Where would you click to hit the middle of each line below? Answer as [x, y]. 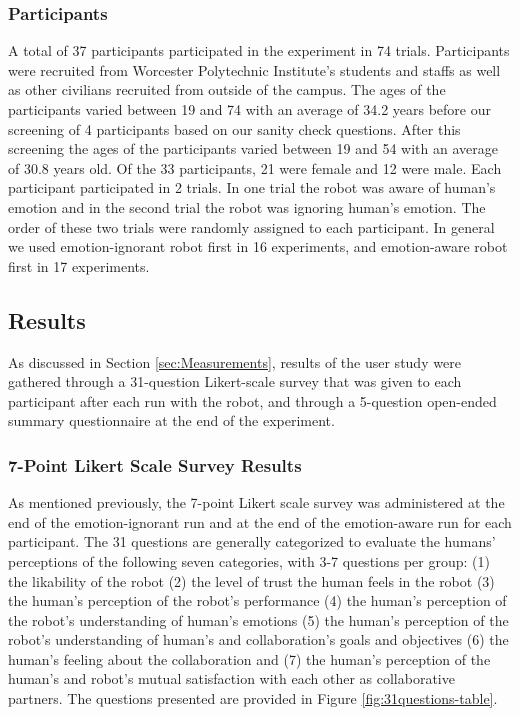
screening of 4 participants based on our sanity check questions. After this [234, 128]
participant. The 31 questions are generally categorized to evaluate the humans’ [252, 541]
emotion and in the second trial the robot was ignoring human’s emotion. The [247, 206]
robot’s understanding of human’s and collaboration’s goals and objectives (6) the [258, 639]
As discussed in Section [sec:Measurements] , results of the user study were [234, 361]
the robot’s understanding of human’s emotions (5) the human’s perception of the [258, 619]
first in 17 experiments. [79, 265]
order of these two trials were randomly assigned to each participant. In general [251, 226]
